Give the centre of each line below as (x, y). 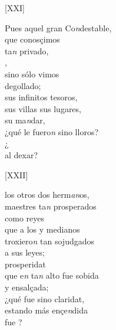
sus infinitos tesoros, (41, 97)
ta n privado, (27, 50)
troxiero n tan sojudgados (50, 241)
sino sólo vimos (32, 73)
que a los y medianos (42, 229)
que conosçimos (32, 39)
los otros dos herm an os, (47, 195)
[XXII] (16, 174)
